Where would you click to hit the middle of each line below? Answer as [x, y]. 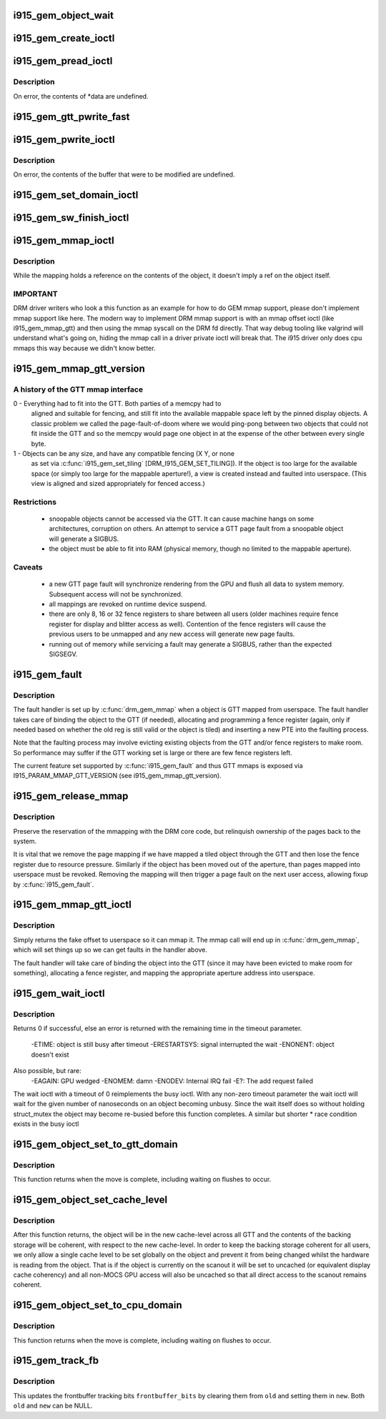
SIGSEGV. [63, 654]
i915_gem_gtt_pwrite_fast [71, 117]
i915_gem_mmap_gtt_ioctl [72, 905]
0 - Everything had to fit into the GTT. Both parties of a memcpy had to [117, 404]
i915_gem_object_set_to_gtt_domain [95, 1144]
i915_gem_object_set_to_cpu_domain [98, 1305]
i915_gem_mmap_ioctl [64, 240]
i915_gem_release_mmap [71, 796]
